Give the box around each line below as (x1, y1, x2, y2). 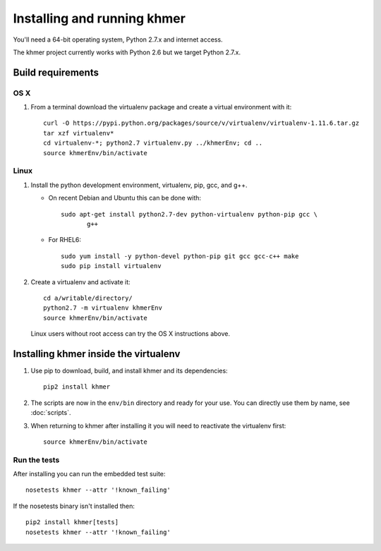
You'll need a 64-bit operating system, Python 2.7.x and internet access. (13, 35, 223, 44)
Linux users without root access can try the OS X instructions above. (30, 329, 231, 338)
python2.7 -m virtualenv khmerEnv (43, 304, 162, 312)
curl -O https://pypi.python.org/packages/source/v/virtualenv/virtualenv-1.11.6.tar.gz (43, 119, 360, 127)
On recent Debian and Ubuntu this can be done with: (48, 194, 201, 202)
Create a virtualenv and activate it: (30, 277, 131, 286)
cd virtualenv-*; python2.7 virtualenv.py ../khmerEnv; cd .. (43, 139, 263, 147)
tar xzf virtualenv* (43, 129, 114, 137)
